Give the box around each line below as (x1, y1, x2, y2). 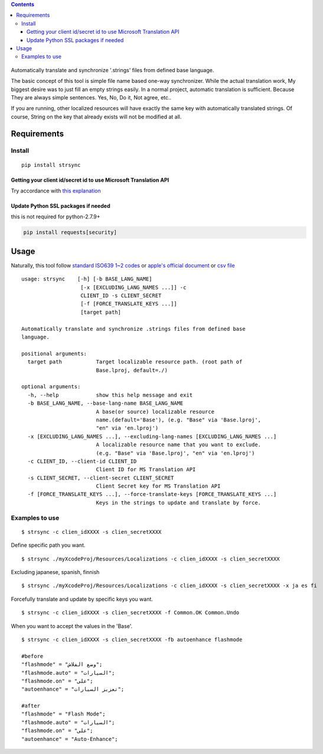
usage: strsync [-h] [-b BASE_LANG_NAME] (21, 276, 153, 282)
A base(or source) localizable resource (96, 408, 215, 415)
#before (21, 653, 44, 659)
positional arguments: (21, 350, 87, 357)
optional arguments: (21, 384, 81, 390)
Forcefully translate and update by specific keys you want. (11, 595, 154, 602)
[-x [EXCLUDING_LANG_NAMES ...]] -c (80, 284, 187, 291)
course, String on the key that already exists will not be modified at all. (11, 113, 182, 120)
